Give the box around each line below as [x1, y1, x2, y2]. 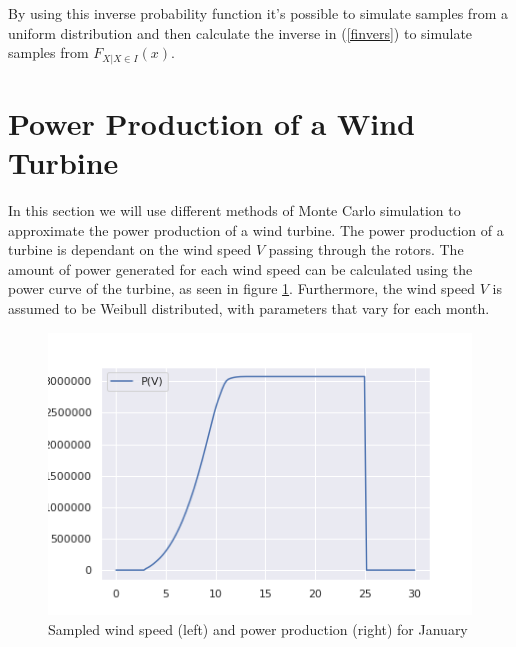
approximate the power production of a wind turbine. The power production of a [8, 219, 504, 240]
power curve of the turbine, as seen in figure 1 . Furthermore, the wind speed [8, 278, 475, 299]
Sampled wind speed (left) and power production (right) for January [48, 618, 468, 639]
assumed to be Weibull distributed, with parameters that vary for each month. [8, 297, 490, 318]
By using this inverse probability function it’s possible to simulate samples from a [8, 3, 508, 23]
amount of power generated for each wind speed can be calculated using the [8, 258, 473, 279]
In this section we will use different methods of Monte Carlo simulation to [8, 199, 461, 220]
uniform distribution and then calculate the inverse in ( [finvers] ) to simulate [8, 22, 473, 43]
